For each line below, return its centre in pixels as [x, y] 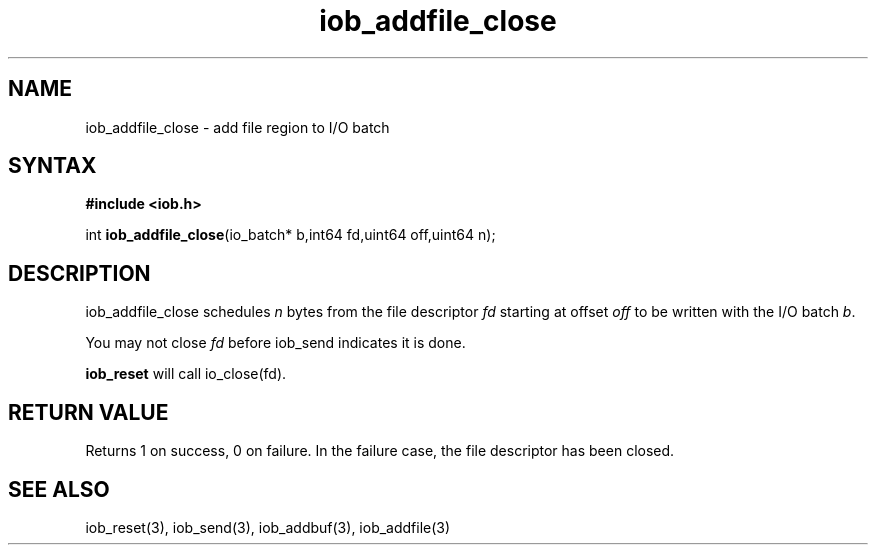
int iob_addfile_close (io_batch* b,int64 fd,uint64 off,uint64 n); [290, 235]
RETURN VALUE [88, 412]
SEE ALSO [59, 489]
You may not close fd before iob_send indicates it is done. [275, 343]
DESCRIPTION [79, 273]
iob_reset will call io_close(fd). [186, 374]
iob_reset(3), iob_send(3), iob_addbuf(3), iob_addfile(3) [268, 527]
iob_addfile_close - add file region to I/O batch [237, 127]
